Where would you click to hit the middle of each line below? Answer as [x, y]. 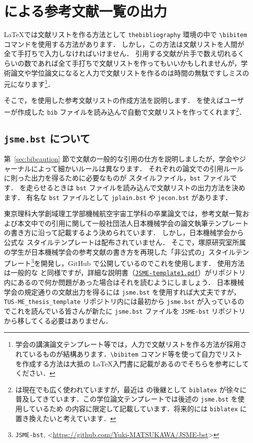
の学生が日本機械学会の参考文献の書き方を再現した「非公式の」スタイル [120, 252]
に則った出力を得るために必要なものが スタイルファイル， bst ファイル [117, 178]
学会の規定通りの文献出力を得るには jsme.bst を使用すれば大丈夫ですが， [122, 292]
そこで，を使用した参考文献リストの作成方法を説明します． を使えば [114, 100]
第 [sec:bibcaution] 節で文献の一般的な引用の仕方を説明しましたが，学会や [122, 159]
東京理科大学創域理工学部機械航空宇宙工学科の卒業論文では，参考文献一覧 [123, 213]
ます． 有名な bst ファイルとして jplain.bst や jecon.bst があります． [118, 197]
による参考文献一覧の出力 [86, 11]
